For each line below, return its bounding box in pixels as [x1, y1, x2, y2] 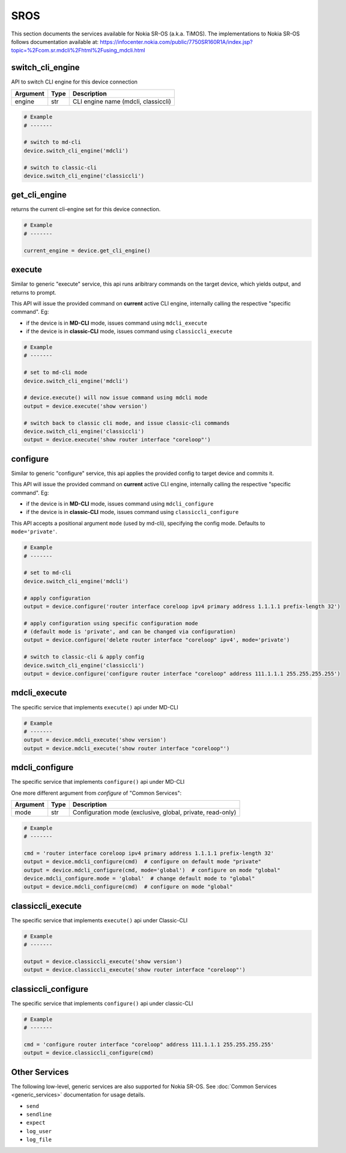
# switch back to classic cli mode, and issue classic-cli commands [23, 420, 230, 426]
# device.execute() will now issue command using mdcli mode [23, 394, 208, 401]
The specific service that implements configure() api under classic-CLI [11, 1000, 193, 1007]
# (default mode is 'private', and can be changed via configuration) [23, 628, 237, 635]
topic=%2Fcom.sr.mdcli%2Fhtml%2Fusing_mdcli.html [11, 47, 145, 54]
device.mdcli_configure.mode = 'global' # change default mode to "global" [23, 875, 255, 882]
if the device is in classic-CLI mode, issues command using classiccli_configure [26, 509, 239, 516]
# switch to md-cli [23, 139, 81, 145]
